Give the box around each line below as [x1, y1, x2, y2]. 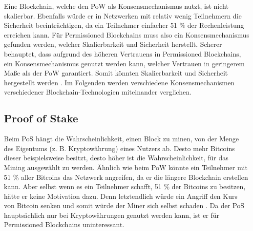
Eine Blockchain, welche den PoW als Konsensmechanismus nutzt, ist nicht [4, 1, 229, 11]
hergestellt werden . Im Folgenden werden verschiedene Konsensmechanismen [4, 77, 235, 87]
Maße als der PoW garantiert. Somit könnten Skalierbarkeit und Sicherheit [4, 68, 228, 78]
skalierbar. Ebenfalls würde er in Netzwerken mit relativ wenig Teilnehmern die [4, 10, 242, 20]
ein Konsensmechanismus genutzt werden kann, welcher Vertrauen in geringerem [4, 58, 245, 68]
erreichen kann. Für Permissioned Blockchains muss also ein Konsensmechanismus [4, 29, 250, 39]
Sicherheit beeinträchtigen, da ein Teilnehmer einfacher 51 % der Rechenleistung [4, 20, 244, 30]
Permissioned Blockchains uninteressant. [4, 219, 125, 230]
